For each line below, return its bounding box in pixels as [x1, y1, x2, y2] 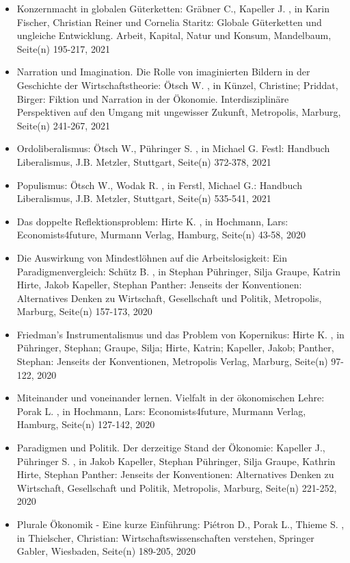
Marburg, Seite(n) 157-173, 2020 [16, 304, 152, 318]
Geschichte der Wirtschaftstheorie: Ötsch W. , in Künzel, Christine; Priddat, [16, 77, 338, 92]
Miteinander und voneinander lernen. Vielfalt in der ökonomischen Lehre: [16, 390, 325, 405]
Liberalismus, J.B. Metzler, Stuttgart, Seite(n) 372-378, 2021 [16, 154, 271, 168]
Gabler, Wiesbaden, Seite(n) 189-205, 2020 [16, 544, 196, 558]
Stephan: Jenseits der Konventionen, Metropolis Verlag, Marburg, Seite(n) [16, 354, 328, 368]
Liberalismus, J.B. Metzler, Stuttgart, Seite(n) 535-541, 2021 [16, 191, 271, 205]
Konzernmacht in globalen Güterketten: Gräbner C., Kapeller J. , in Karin [16, 1, 330, 15]
